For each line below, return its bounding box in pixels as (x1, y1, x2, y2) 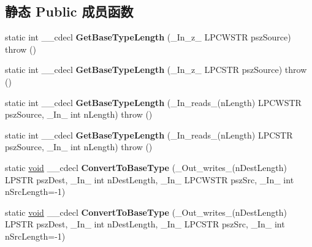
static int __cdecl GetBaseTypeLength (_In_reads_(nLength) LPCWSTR (5, 96, 302, 108)
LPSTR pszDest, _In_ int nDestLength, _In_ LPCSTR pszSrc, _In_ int (5, 218, 285, 230)
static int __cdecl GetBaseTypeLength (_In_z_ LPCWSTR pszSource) (5, 31, 291, 44)
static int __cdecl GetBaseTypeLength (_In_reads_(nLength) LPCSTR (5, 128, 293, 141)
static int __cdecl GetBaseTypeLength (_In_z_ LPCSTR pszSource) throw (5, 63, 307, 76)
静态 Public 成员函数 (5, 2, 134, 21)
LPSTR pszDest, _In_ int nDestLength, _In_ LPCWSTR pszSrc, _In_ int (5, 173, 294, 186)
